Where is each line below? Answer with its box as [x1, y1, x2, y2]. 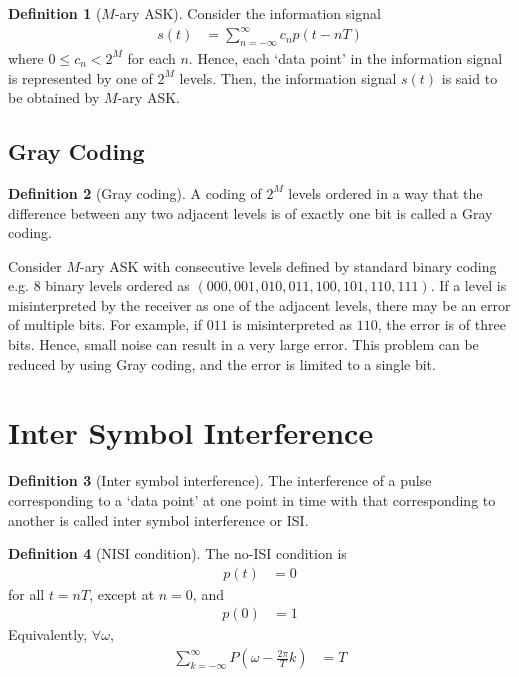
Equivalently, [8, 624, 88, 645]
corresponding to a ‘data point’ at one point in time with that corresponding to [8, 489, 496, 510]
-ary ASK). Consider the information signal [114, 3, 381, 23]
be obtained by [8, 87, 100, 108]
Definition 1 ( [8, 3, 102, 23]
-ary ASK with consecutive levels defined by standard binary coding [80, 255, 497, 276]
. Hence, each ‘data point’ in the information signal [188, 47, 503, 68]
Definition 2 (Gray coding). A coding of [8, 182, 262, 203]
